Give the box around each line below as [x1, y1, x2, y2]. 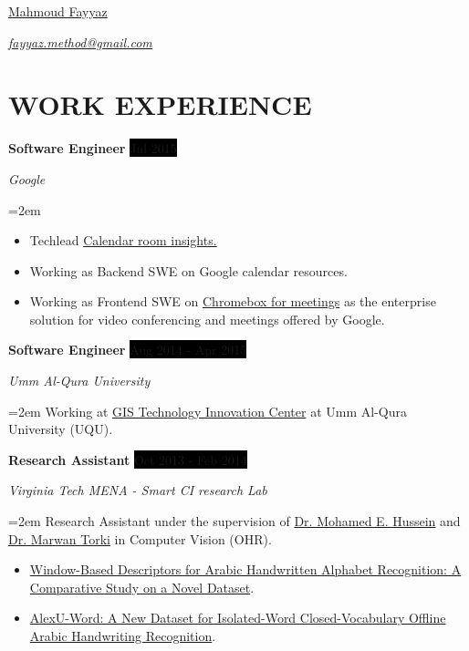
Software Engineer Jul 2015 [8, 139, 177, 158]
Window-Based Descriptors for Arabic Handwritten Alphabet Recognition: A [29, 560, 462, 579]
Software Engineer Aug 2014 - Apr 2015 [8, 340, 247, 359]
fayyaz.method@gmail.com [8, 32, 152, 51]
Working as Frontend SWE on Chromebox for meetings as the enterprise [29, 292, 436, 311]
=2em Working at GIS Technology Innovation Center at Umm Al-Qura [8, 401, 407, 420]
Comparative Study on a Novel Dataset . [29, 577, 255, 596]
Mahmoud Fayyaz [8, 2, 108, 20]
